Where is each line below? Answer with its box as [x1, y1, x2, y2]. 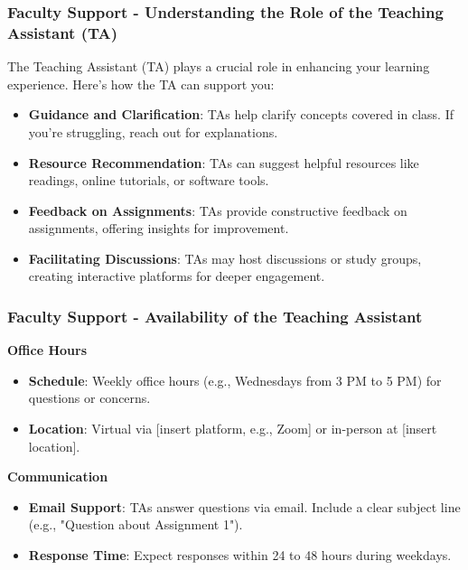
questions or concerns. [28, 388, 151, 407]
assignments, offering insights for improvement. [28, 219, 289, 238]
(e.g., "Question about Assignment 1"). [28, 515, 243, 534]
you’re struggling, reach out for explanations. [28, 122, 278, 141]
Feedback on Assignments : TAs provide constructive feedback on [28, 201, 407, 220]
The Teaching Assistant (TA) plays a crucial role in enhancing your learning [7, 57, 430, 76]
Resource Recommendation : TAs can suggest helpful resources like [28, 153, 419, 172]
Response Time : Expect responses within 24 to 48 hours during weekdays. [28, 546, 452, 565]
